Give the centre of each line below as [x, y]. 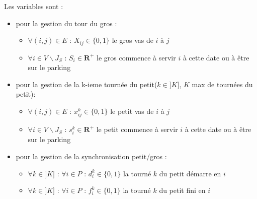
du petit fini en [182, 190]
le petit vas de [132, 111]
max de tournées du [222, 84]
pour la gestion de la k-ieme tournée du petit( [87, 84]
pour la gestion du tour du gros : [66, 23]
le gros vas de [133, 40]
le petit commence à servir [137, 129]
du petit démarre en [190, 173]
